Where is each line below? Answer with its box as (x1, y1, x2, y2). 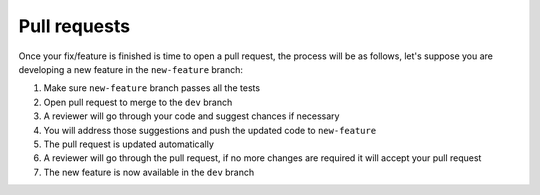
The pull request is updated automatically (43, 138, 215, 150)
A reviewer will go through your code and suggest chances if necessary (43, 110, 340, 122)
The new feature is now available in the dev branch (43, 166, 255, 178)
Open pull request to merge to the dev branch (43, 96, 233, 108)
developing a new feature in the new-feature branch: (18, 63, 244, 75)
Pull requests (18, 15, 130, 37)
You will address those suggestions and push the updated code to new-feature (43, 124, 377, 136)
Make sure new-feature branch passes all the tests (43, 82, 260, 94)
